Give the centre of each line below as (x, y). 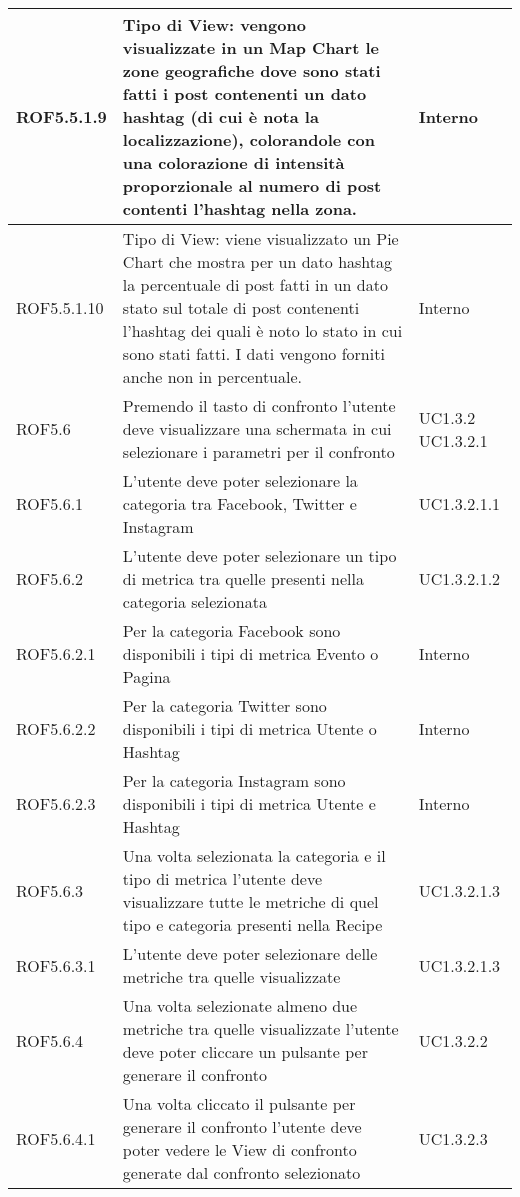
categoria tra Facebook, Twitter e (239, 503)
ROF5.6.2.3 (56, 803)
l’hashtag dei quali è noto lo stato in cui (262, 330)
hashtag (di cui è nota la (220, 116)
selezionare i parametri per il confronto (258, 451)
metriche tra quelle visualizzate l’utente (260, 1028)
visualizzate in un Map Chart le (250, 47)
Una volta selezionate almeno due (240, 1005)
